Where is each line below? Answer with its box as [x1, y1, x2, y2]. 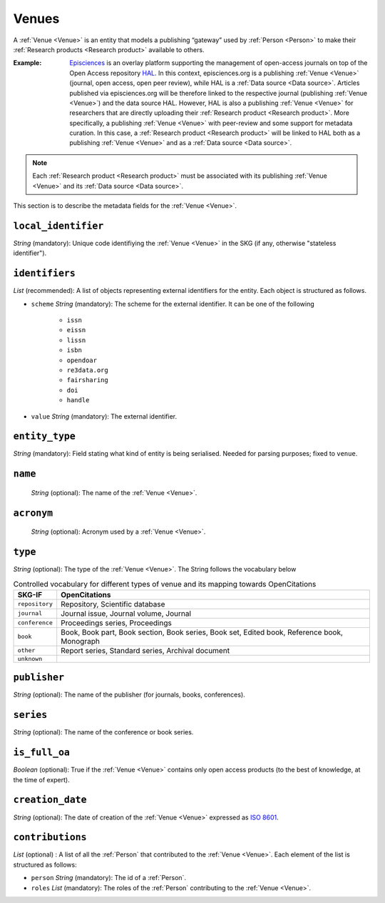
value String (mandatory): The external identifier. [31, 411, 178, 421]
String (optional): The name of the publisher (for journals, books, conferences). [13, 690, 245, 699]
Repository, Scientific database [61, 599, 165, 609]
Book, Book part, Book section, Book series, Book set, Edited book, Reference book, [61, 627, 344, 637]
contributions [13, 832, 87, 843]
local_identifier [13, 220, 104, 231]
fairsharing [66, 376, 108, 384]
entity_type [13, 431, 76, 442]
